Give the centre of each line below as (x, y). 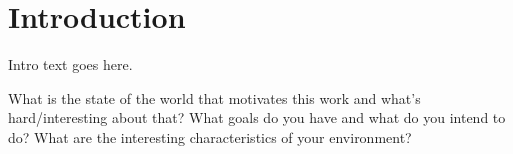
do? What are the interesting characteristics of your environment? (210, 136)
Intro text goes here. (70, 64)
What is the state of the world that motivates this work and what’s (214, 97)
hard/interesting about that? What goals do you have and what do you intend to (257, 117)
